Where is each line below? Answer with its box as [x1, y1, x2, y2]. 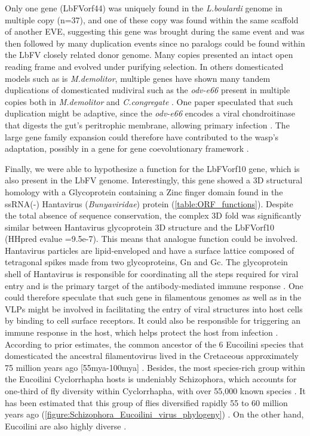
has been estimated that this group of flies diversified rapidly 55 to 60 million [5, 396, 288, 409]
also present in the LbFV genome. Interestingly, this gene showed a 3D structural [5, 174, 303, 186]
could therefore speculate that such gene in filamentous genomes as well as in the [5, 291, 302, 303]
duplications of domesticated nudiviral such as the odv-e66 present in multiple [5, 84, 290, 96]
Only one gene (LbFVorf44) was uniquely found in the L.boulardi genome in [5, 2, 283, 14]
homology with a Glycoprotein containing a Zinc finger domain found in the [5, 185, 283, 198]
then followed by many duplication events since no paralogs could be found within [5, 36, 305, 49]
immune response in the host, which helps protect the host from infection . [5, 326, 278, 339]
